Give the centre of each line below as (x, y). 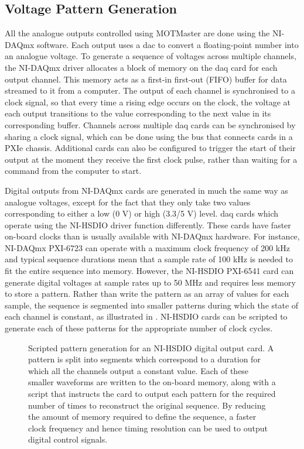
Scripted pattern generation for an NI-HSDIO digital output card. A (151, 347)
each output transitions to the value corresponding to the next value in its (138, 113)
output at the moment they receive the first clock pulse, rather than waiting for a (151, 159)
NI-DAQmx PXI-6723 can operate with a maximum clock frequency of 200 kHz (147, 247)
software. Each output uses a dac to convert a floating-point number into (168, 44)
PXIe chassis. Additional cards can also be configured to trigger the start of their (150, 148)
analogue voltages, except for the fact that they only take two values (128, 202)
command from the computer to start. (73, 171)
